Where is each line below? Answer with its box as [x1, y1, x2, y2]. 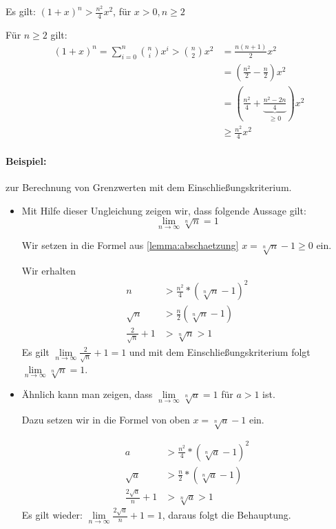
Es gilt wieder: [21, 508, 83, 522]
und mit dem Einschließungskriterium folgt [129, 344, 311, 359]
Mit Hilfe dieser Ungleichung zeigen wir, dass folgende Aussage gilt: [21, 203, 306, 217]
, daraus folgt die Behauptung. [162, 508, 291, 522]
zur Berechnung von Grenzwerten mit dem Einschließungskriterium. [6, 179, 292, 194]
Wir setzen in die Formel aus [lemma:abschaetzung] [21, 238, 239, 252]
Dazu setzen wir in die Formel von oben [21, 412, 190, 427]
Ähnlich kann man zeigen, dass [21, 387, 153, 401]
